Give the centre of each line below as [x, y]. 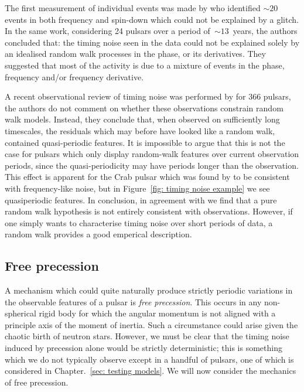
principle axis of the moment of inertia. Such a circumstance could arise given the [151, 324]
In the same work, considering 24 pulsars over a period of [107, 31]
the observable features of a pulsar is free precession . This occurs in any [133, 301]
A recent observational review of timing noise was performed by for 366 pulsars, [148, 96]
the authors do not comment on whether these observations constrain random [144, 108]
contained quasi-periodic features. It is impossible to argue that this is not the [145, 142]
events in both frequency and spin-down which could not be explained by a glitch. [152, 19]
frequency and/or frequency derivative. [74, 76]
